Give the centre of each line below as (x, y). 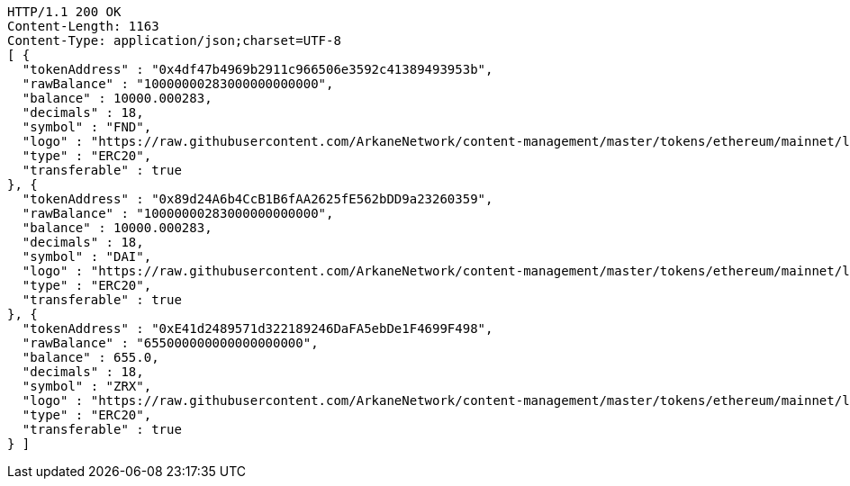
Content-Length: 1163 (83, 26)
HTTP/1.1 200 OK (64, 12)
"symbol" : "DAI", (87, 256)
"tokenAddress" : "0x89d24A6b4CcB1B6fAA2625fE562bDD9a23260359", (258, 199)
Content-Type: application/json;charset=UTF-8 (174, 40)
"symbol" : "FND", (87, 127)
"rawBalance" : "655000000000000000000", (170, 343)
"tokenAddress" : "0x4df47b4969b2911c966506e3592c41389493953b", (258, 69)
